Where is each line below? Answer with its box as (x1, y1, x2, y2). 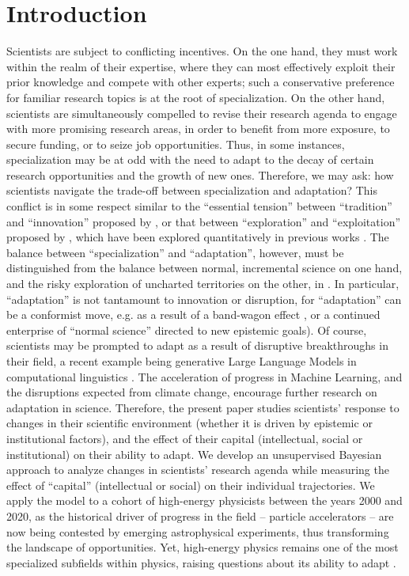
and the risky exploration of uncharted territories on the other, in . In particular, (6, 275, 400, 292)
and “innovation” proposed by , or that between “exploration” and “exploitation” (6, 213, 401, 229)
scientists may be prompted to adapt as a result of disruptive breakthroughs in (6, 337, 388, 354)
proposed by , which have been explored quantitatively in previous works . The (6, 229, 389, 245)
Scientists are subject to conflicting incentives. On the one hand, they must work (6, 43, 398, 59)
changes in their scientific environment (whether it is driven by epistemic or (6, 415, 373, 431)
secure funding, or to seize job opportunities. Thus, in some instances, (6, 135, 345, 152)
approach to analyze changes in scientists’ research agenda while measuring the (6, 461, 389, 478)
